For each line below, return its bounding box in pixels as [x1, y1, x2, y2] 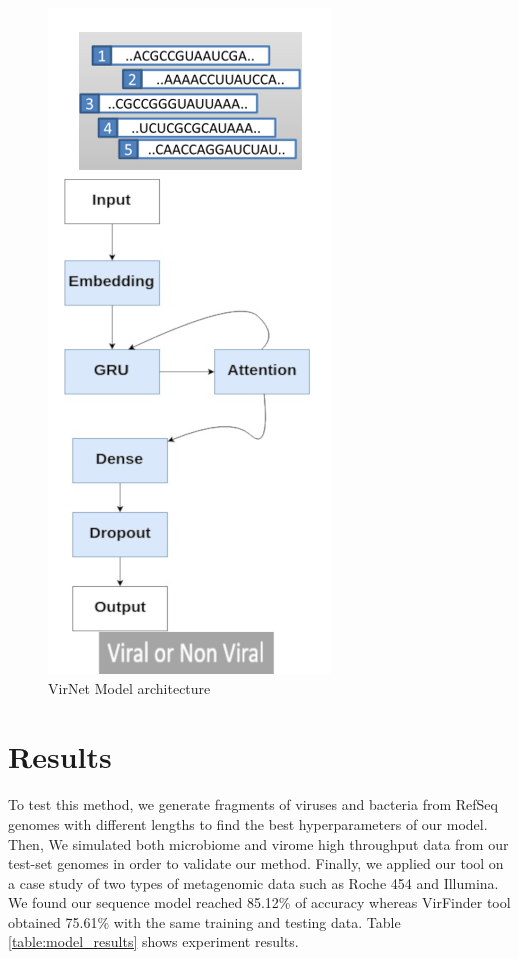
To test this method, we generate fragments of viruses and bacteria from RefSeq [8, 794, 498, 815]
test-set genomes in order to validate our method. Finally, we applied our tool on [8, 853, 504, 874]
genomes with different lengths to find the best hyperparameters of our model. [8, 813, 488, 834]
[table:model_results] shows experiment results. [8, 931, 299, 952]
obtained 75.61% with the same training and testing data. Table [8, 911, 401, 932]
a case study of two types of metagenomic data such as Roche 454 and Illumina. [8, 872, 499, 893]
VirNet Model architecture [48, 677, 211, 698]
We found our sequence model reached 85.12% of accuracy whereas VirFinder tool [8, 892, 511, 913]
